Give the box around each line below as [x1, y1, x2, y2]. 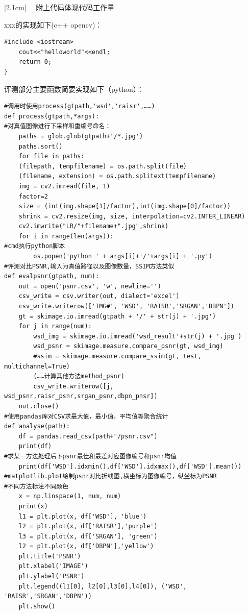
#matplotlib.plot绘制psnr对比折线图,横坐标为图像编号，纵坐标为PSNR [4, 473, 217, 480]
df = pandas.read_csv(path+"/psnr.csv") [18, 432, 158, 440]
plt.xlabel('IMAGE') [18, 562, 88, 570]
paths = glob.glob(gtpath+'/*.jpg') [18, 132, 143, 140]
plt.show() [18, 602, 56, 610]
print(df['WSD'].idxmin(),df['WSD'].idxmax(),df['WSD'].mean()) [18, 462, 242, 470]
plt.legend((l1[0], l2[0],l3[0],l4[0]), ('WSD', [18, 582, 187, 590]
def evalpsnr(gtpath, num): [4, 273, 100, 280]
